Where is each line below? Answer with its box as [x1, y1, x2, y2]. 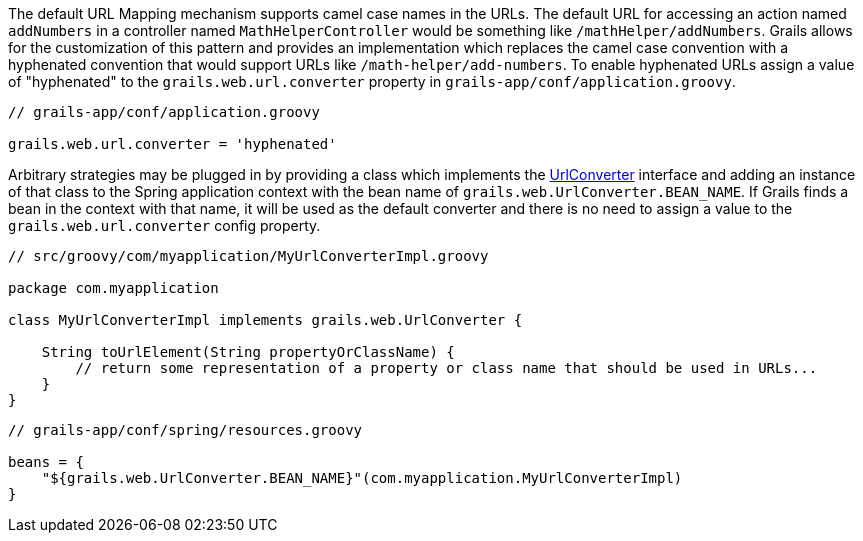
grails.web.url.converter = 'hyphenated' [8, 136, 337, 152]
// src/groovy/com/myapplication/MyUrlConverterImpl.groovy [8, 248, 489, 264]
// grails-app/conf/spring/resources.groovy [8, 422, 363, 438]
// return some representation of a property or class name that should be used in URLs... [75, 360, 818, 376]
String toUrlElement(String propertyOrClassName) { [41, 344, 455, 360]
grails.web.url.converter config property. [8, 217, 321, 234]
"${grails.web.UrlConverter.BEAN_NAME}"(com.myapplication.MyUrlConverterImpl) [41, 470, 683, 486]
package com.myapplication [8, 280, 219, 296]
